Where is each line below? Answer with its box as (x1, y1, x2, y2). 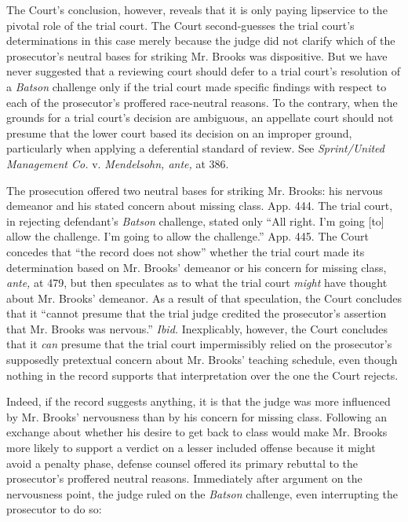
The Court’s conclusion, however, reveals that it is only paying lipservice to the (6, 2, 388, 17)
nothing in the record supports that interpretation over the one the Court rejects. (6, 366, 399, 383)
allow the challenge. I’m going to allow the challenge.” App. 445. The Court (6, 228, 370, 244)
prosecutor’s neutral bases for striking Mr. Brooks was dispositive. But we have (6, 47, 388, 64)
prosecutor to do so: (6, 501, 102, 517)
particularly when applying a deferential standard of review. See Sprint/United (6, 140, 384, 156)
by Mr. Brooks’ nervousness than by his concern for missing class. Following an (6, 408, 388, 425)
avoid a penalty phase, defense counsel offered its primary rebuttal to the (6, 454, 359, 471)
